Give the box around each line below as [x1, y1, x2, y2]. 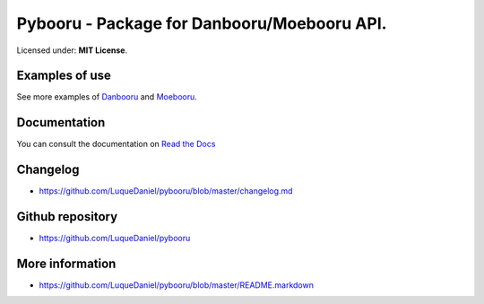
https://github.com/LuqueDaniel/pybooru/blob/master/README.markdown [39, 280, 314, 291]
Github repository [16, 209, 118, 224]
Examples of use [16, 68, 111, 83]
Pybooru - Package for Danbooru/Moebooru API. [16, 13, 387, 33]
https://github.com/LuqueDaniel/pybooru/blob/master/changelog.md [39, 186, 293, 196]
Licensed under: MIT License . [16, 45, 128, 56]
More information [16, 256, 117, 271]
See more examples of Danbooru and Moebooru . [16, 91, 197, 102]
